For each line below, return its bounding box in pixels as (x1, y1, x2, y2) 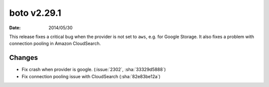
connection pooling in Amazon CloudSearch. (9, 41, 101, 46)
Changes (9, 53, 38, 62)
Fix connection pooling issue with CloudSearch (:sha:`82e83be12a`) (21, 73, 161, 79)
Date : (9, 25, 21, 31)
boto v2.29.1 (9, 7, 62, 18)
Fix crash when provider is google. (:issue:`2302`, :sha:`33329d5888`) (21, 67, 166, 73)
